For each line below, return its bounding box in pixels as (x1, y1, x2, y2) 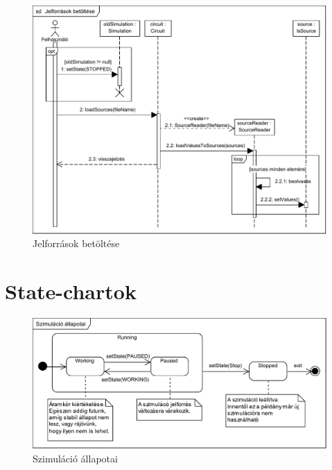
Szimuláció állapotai (33, 451, 118, 466)
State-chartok (5, 277, 137, 305)
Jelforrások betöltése (33, 236, 120, 251)
